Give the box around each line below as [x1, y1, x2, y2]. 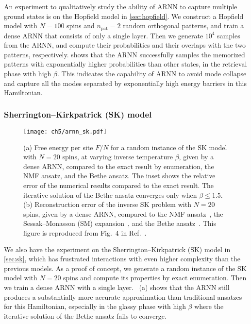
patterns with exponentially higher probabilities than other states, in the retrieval [4, 59, 247, 69]
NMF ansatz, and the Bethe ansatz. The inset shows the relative [23, 171, 216, 181]
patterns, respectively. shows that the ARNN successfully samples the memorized [4, 49, 245, 59]
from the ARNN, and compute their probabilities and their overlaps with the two [4, 40, 246, 50]
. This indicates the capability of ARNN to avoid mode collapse [57, 68, 247, 79]
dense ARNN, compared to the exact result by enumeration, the [23, 161, 214, 171]
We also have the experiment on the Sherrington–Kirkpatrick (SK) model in [4, 244, 231, 254]
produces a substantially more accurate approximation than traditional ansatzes [4, 291, 242, 302]
